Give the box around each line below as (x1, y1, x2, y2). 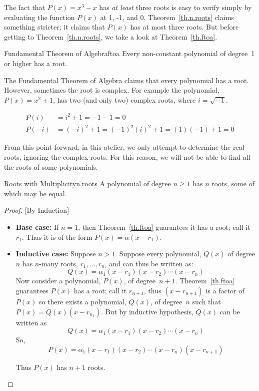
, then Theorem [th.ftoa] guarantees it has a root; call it (78, 221, 250, 232)
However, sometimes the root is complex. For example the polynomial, (4, 85, 219, 95)
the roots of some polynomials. (4, 161, 98, 172)
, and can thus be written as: (104, 258, 193, 268)
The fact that (4, 2, 45, 12)
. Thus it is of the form (21, 231, 92, 242)
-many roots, (39, 258, 78, 268)
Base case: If (15, 221, 59, 232)
